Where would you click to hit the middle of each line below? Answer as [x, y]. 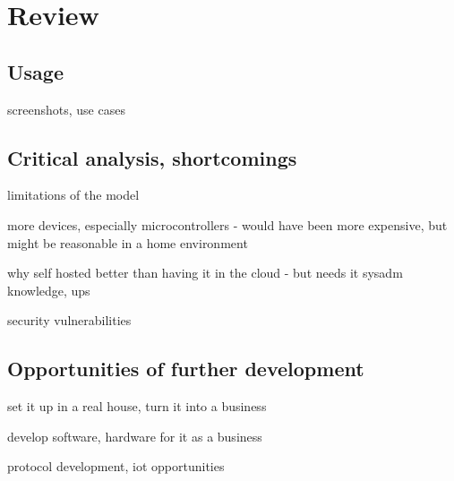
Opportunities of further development [186, 369]
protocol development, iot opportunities [116, 466]
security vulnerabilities [69, 320]
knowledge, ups [49, 290]
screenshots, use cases [66, 109]
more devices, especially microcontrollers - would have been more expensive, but [227, 224]
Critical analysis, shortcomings [152, 157]
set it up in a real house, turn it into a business [137, 406]
